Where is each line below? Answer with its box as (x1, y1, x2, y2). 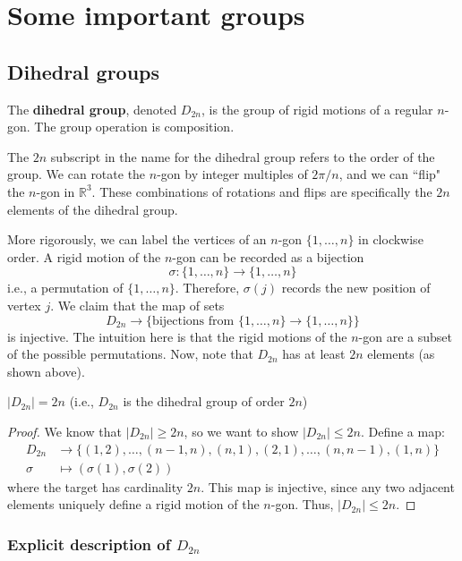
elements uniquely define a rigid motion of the (7, 495, 260, 514)
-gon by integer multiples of (157, 165, 308, 183)
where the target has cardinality (7, 477, 184, 496)
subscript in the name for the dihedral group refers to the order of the (50, 147, 435, 166)
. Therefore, (175, 278, 240, 297)
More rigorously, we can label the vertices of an (7, 230, 267, 249)
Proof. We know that (7, 421, 122, 440)
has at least (282, 344, 346, 363)
